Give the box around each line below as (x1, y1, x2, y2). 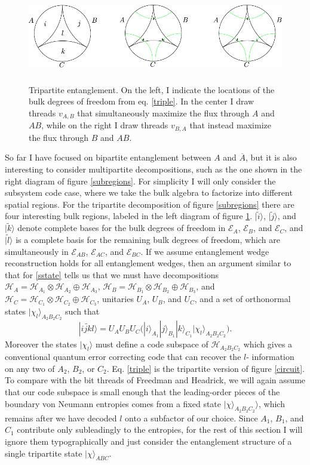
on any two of (5, 362, 55, 374)
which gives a (243, 338, 293, 350)
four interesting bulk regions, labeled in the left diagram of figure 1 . (5, 210, 253, 222)
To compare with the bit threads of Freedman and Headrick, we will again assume (5, 374, 306, 386)
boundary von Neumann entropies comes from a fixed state (5, 397, 222, 409)
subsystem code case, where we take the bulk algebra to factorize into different (5, 186, 293, 199)
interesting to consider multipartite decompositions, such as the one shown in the (5, 163, 302, 175)
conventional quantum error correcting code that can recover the (5, 350, 241, 363)
